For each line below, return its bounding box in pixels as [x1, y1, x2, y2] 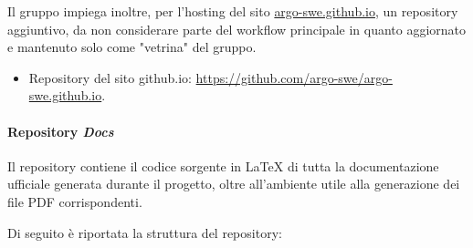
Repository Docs [7, 121, 114, 140]
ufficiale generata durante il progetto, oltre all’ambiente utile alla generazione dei [7, 174, 460, 193]
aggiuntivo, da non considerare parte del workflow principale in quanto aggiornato [7, 19, 467, 38]
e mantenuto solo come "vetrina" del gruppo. [7, 37, 257, 57]
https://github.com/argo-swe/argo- [195, 67, 393, 87]
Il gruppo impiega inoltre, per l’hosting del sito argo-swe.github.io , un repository [7, 2, 458, 20]
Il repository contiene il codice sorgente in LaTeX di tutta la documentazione [7, 156, 439, 175]
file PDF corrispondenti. [7, 191, 142, 211]
